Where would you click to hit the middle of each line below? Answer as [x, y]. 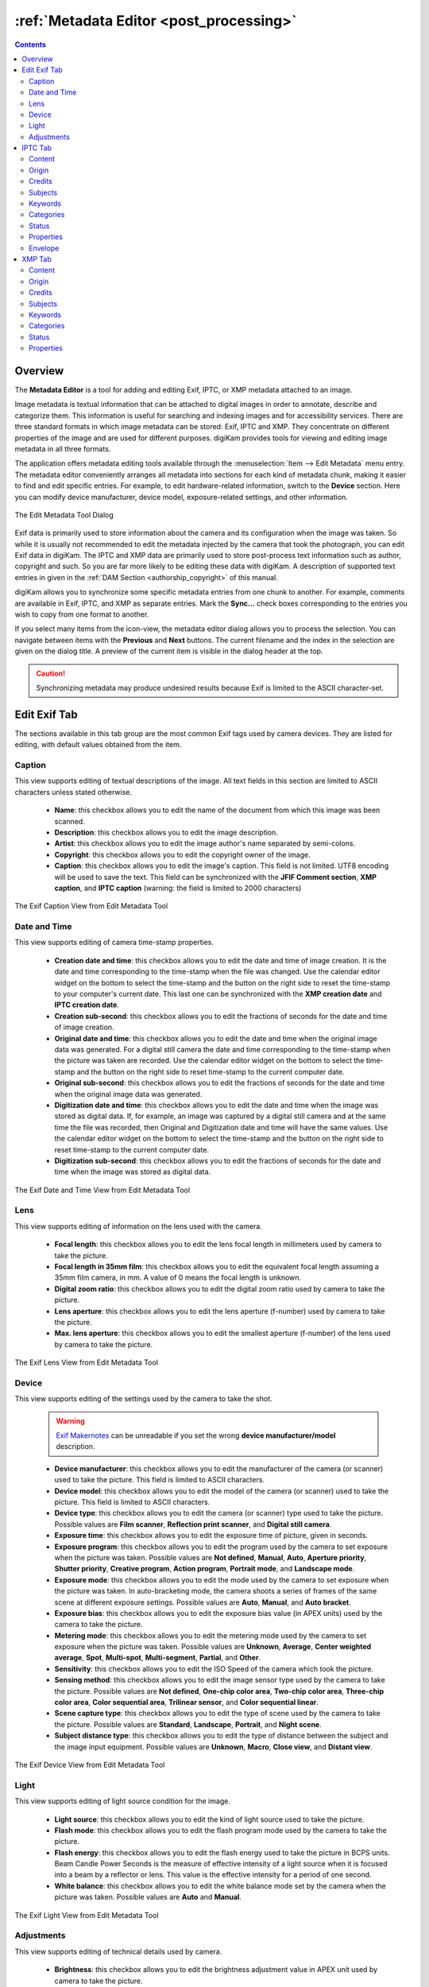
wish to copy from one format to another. [82, 614]
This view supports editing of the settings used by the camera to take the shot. [143, 1399]
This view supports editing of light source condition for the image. [122, 1801]
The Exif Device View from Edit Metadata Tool [90, 1764]
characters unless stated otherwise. [73, 792]
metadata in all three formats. [63, 448]
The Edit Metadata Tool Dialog [64, 515]
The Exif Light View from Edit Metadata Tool [87, 1915]
